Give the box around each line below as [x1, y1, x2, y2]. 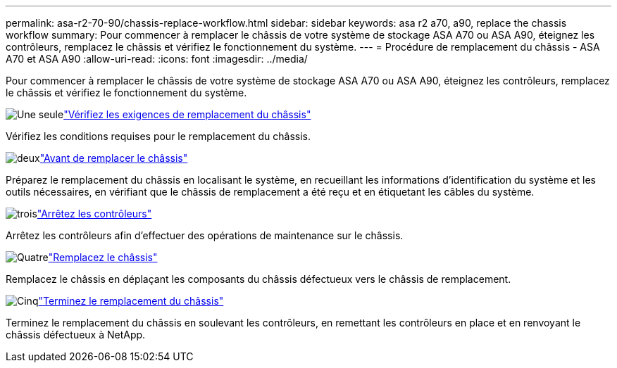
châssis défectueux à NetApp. [6, 329, 146, 341]
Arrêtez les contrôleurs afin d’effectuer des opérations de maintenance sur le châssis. [6, 229, 404, 241]
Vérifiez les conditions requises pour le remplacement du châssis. [6, 130, 311, 142]
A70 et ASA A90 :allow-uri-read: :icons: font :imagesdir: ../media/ [6, 53, 308, 65]
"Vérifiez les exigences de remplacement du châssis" [63, 108, 311, 120]
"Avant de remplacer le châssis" [39, 152, 188, 164]
